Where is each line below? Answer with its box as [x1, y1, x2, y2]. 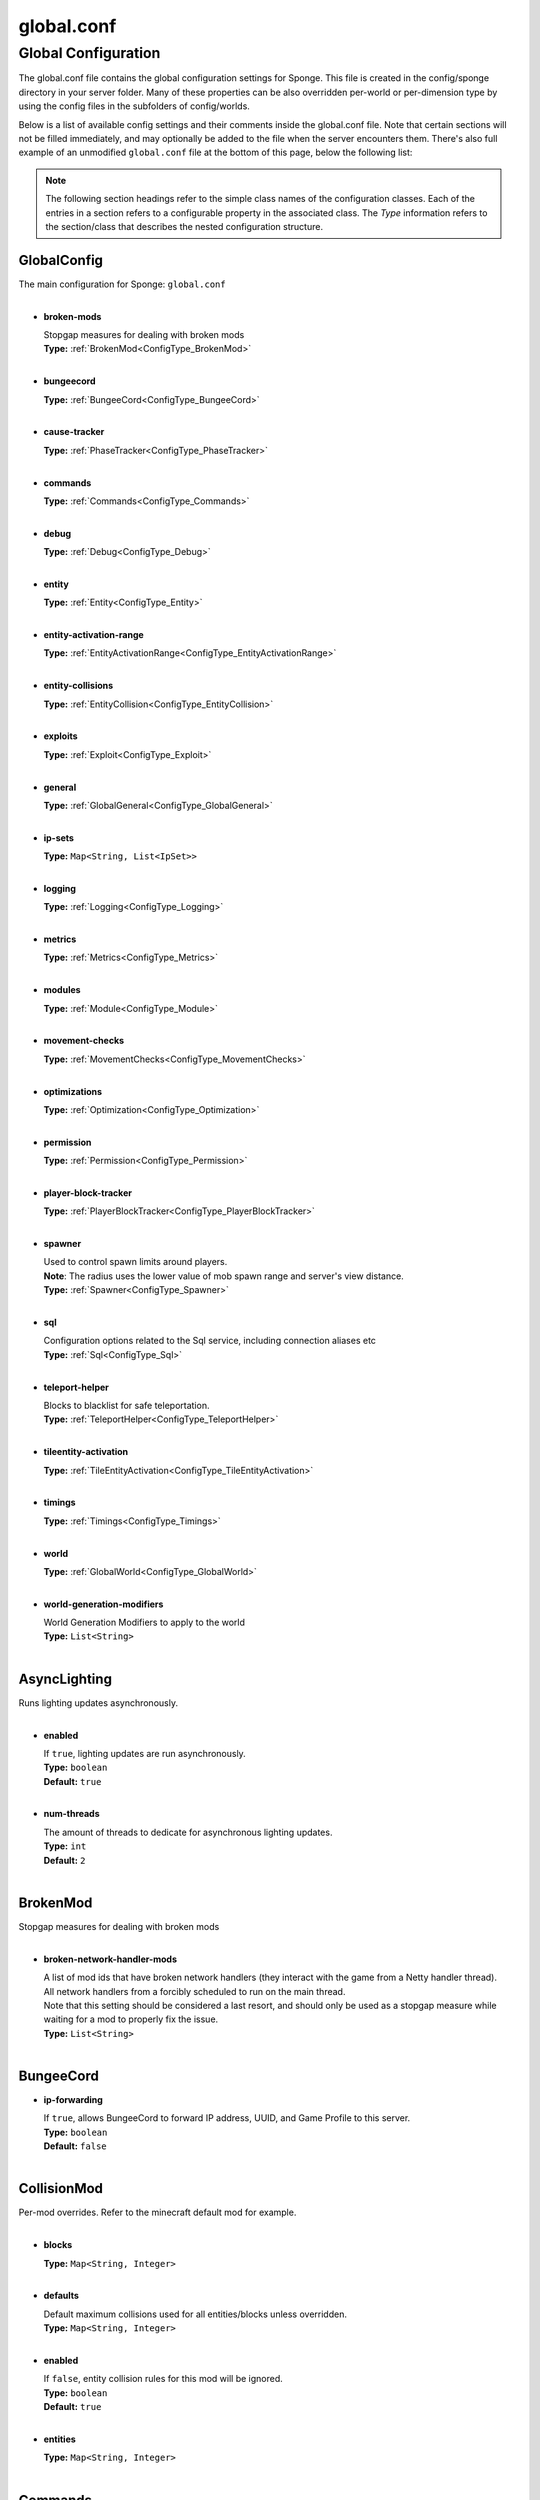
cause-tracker [43, 426, 105, 438]
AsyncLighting [18, 1670, 112, 1687]
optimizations [43, 1085, 103, 1097]
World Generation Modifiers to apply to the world [43, 1616, 245, 1629]
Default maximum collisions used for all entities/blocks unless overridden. [43, 2308, 347, 2320]
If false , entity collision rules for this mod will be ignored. [43, 2373, 284, 2385]
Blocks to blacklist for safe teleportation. [43, 1399, 210, 1411]
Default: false [43, 2140, 107, 2152]
